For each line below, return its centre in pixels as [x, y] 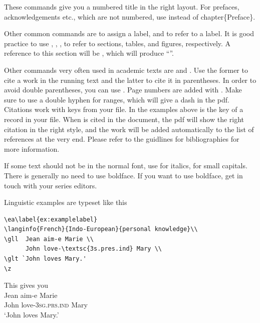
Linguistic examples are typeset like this [66, 202]
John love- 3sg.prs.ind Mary [46, 305]
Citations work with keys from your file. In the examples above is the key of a [124, 109]
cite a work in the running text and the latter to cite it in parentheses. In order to [130, 80]
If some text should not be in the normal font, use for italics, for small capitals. [126, 166]
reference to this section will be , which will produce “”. [89, 53]
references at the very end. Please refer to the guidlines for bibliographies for [122, 139]
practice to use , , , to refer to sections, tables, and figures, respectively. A [117, 43]
